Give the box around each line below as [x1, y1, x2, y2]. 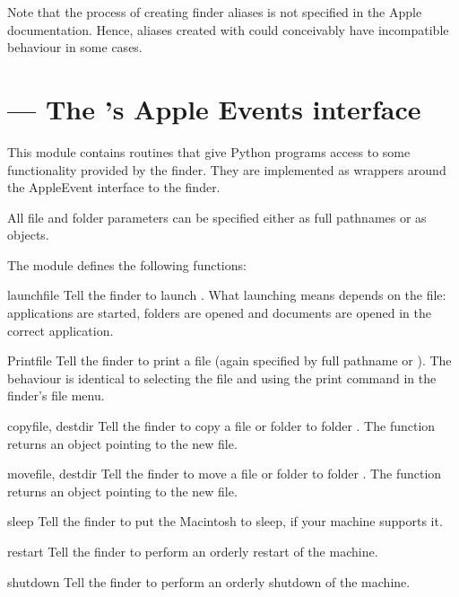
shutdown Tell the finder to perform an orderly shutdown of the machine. [7, 572, 411, 591]
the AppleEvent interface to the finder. [7, 178, 221, 197]
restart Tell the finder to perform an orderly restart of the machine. [7, 542, 378, 560]
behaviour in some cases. [7, 38, 143, 57]
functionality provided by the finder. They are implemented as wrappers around [7, 160, 446, 179]
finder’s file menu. [7, 386, 105, 405]
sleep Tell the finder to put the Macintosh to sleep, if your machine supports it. [7, 512, 443, 531]
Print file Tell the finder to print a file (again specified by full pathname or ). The [7, 351, 452, 370]
